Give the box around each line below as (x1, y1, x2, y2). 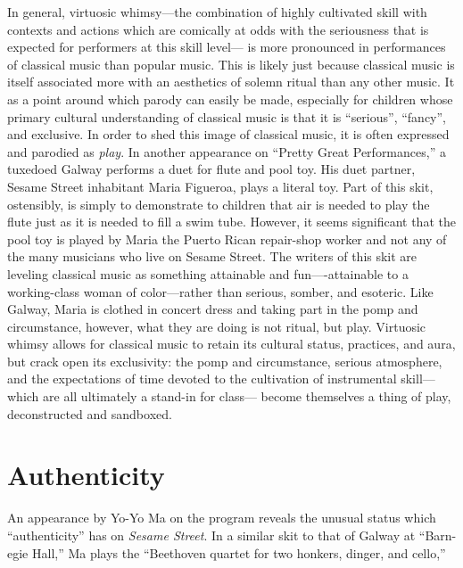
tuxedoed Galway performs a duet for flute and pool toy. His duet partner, (7, 160, 416, 178)
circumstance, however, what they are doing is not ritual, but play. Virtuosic (7, 317, 426, 335)
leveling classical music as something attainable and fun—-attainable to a (7, 264, 409, 283)
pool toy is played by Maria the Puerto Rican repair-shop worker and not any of (7, 229, 447, 248)
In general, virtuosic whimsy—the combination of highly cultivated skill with (7, 3, 427, 21)
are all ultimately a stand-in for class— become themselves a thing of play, (43, 387, 451, 406)
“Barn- (418, 525, 457, 544)
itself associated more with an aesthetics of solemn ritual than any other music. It (7, 72, 455, 91)
